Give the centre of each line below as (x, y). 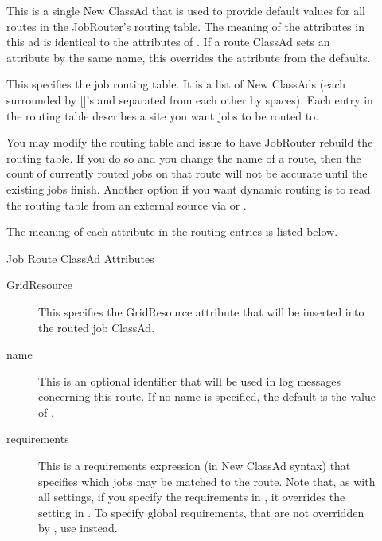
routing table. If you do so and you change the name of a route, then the (184, 157)
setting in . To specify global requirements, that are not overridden (201, 512)
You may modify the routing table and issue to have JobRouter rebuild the (190, 142)
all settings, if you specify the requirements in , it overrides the (192, 497)
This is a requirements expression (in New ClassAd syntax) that (195, 466)
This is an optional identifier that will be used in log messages (190, 380)
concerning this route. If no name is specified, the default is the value (207, 396)
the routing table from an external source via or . (127, 204)
